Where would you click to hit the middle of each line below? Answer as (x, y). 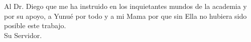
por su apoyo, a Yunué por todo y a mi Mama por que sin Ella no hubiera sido (125, 16)
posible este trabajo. (35, 25)
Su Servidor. (23, 35)
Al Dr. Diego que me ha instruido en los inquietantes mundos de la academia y (125, 6)
